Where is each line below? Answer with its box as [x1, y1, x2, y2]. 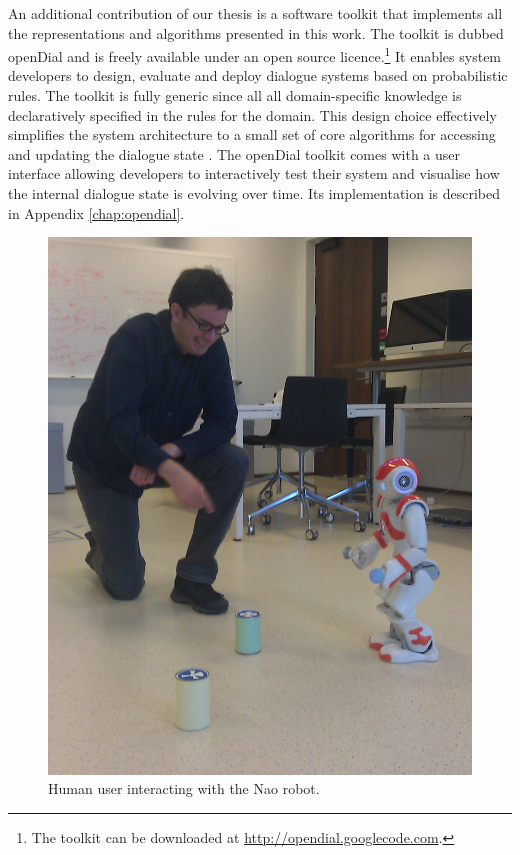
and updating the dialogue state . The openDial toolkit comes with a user [8, 143, 460, 164]
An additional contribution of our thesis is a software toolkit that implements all [8, 3, 503, 23]
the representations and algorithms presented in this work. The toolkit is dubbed [8, 22, 504, 43]
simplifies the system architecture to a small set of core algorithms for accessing [8, 124, 496, 145]
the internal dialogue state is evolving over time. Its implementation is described [8, 183, 501, 203]
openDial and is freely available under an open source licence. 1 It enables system [8, 43, 502, 66]
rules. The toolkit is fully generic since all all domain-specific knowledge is [8, 85, 462, 106]
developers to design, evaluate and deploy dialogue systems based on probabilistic [8, 65, 508, 86]
